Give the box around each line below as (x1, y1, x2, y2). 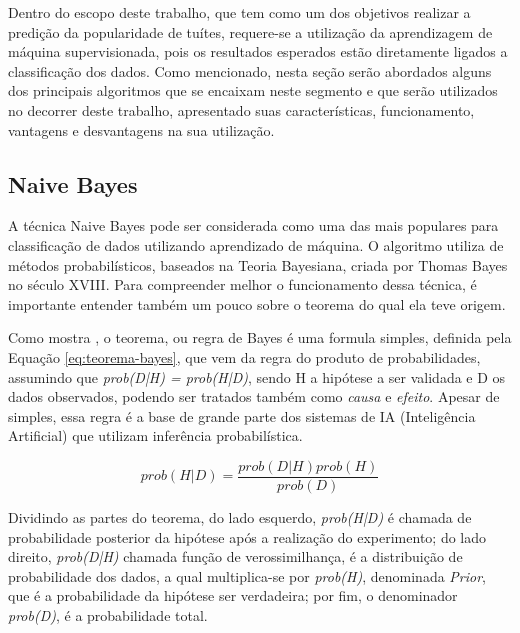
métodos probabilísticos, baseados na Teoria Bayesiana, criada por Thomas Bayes (8, 254, 508, 275)
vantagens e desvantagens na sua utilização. (8, 119, 275, 140)
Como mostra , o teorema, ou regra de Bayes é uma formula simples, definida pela (8, 327, 512, 348)
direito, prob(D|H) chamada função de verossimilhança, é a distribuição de (8, 546, 463, 567)
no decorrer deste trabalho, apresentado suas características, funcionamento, (8, 99, 475, 120)
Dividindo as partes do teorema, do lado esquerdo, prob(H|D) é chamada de (8, 506, 472, 527)
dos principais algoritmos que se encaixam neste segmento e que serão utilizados (8, 80, 498, 101)
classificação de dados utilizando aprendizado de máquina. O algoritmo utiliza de (8, 234, 504, 255)
